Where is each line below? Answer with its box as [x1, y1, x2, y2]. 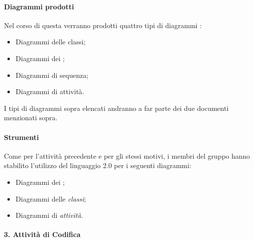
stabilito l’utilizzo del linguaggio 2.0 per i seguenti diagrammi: [4, 160, 191, 171]
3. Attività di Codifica [4, 229, 81, 240]
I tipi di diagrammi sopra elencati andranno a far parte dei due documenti [4, 103, 229, 113]
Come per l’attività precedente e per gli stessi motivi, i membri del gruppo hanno [4, 150, 250, 161]
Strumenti [4, 132, 39, 142]
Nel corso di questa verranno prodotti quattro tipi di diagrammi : [4, 20, 202, 30]
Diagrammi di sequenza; [15, 69, 89, 80]
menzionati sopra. [4, 112, 58, 123]
